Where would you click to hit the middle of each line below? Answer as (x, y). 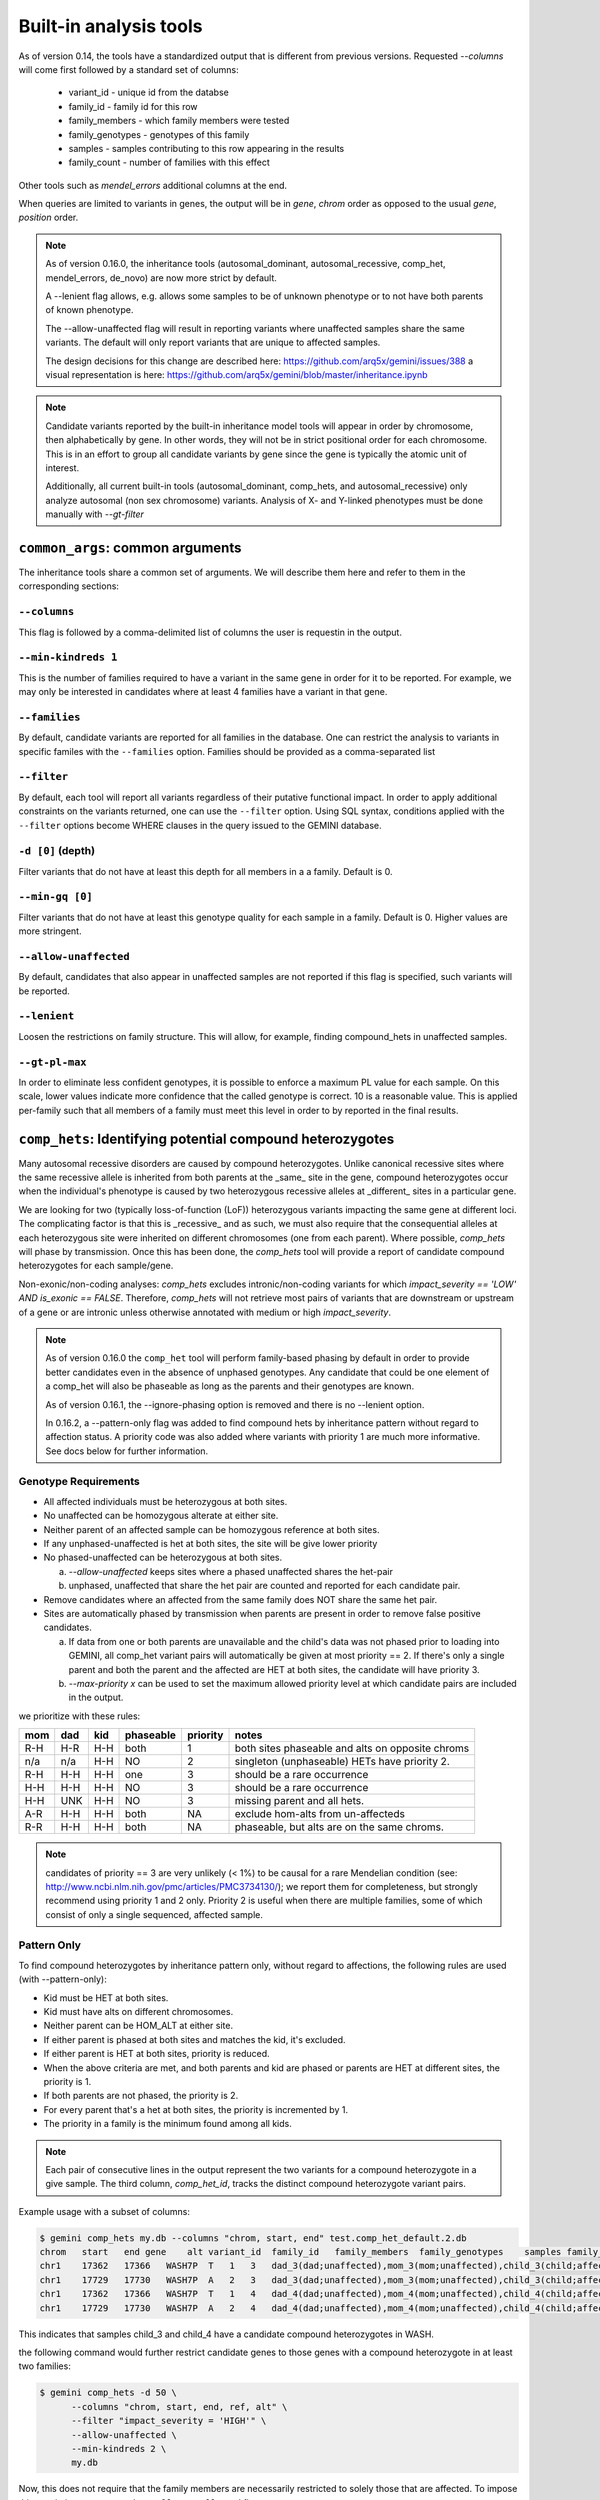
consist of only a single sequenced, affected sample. (154, 1914)
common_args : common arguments (130, 547)
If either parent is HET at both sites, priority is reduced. (156, 2054)
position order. (48, 217)
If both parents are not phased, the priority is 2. (141, 2096)
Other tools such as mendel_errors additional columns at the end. (153, 185)
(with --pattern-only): (62, 1979)
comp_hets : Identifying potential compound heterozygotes (206, 1138)
